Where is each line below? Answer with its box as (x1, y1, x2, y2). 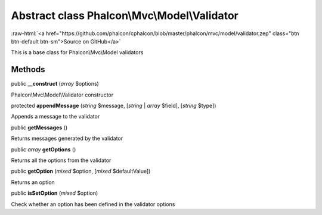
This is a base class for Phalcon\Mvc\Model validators (11, 49, 144, 56)
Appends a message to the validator (11, 113, 100, 120)
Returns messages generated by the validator (11, 135, 123, 142)
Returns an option (11, 179, 55, 186)
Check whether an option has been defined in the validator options (11, 200, 175, 208)
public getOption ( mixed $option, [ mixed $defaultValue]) (11, 167, 151, 175)
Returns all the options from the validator (11, 157, 112, 164)
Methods (11, 64, 45, 74)
